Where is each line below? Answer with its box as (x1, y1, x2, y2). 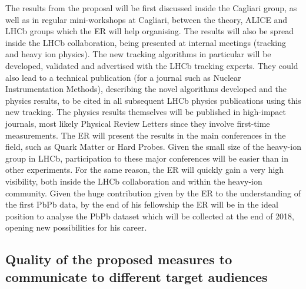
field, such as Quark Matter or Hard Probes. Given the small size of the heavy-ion (5, 140, 301, 153)
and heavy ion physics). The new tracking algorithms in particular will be (5, 48, 271, 60)
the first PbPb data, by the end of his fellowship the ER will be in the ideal (5, 198, 278, 211)
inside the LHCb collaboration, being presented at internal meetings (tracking (5, 36, 286, 48)
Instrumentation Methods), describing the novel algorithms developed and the (5, 83, 287, 95)
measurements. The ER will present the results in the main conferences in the (5, 129, 286, 141)
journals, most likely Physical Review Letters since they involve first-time (5, 117, 270, 129)
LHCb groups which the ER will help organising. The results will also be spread (5, 25, 294, 37)
